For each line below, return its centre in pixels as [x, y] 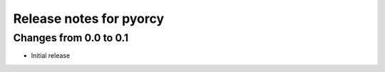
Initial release [51, 56]
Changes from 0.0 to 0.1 [71, 38]
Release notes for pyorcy [89, 19]
